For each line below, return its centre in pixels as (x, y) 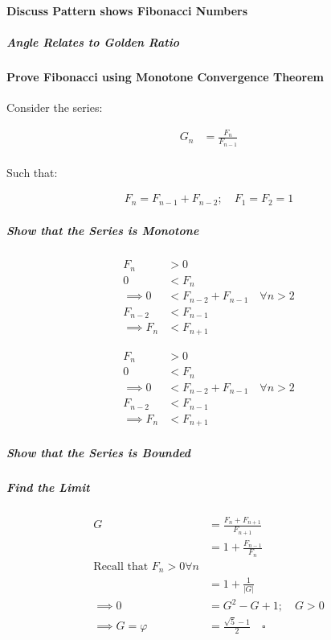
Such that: (32, 172)
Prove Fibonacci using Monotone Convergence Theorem (165, 76)
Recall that (121, 566)
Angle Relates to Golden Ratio (93, 41)
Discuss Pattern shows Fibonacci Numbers (127, 10)
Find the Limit (48, 487)
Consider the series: (55, 107)
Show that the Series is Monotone (103, 231)
